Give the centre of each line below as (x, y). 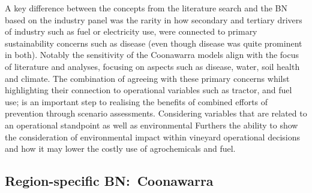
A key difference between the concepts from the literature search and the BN (146, 8)
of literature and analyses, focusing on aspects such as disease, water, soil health (152, 66)
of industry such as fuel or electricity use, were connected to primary (131, 31)
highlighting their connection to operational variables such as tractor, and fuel (148, 90)
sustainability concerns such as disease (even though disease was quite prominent (154, 43)
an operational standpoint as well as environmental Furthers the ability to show (151, 125)
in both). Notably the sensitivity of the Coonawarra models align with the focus (152, 55)
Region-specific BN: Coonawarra (109, 181)
